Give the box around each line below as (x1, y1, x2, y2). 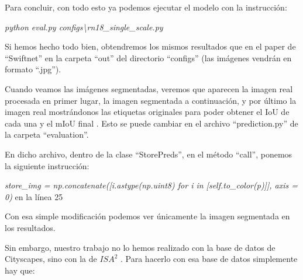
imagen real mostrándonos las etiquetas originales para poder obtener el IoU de (5, 106, 290, 118)
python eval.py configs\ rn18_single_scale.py (5, 20, 163, 33)
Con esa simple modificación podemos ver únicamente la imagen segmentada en (5, 210, 290, 222)
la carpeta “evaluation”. (5, 128, 89, 141)
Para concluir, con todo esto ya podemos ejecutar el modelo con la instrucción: (5, 1, 287, 13)
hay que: (5, 264, 35, 276)
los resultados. (5, 221, 56, 233)
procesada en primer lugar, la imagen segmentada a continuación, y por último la (5, 94, 297, 106)
